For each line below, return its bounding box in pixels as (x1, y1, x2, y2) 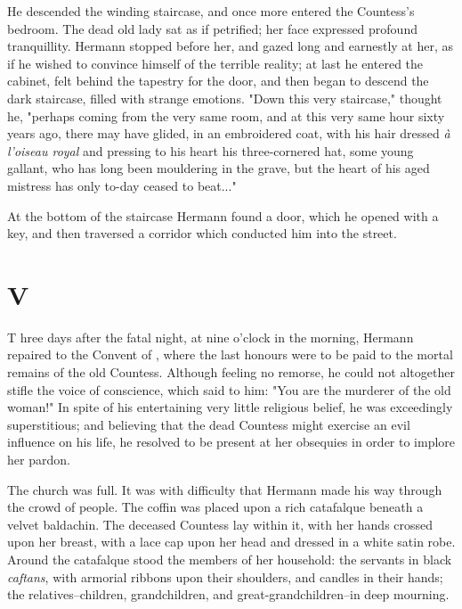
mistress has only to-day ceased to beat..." (7, 176, 237, 194)
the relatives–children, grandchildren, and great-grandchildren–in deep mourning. (7, 585, 450, 604)
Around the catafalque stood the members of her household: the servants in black (7, 549, 452, 568)
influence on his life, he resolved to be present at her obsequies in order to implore (7, 432, 456, 451)
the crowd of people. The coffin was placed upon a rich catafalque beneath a (7, 498, 424, 516)
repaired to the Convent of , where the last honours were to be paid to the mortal (7, 345, 453, 364)
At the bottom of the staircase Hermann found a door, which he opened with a (7, 206, 439, 225)
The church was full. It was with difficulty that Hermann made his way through (7, 480, 442, 498)
